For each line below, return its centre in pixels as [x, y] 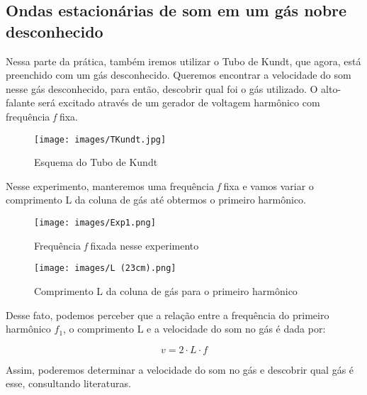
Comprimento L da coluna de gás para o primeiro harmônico [166, 290]
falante [21, 102]
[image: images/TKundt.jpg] [100, 139]
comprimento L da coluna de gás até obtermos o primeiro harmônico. [156, 200]
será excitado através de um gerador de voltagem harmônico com [179, 102]
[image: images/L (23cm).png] [105, 268]
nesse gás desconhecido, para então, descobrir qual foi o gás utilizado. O [162, 88]
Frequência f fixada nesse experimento [117, 245]
